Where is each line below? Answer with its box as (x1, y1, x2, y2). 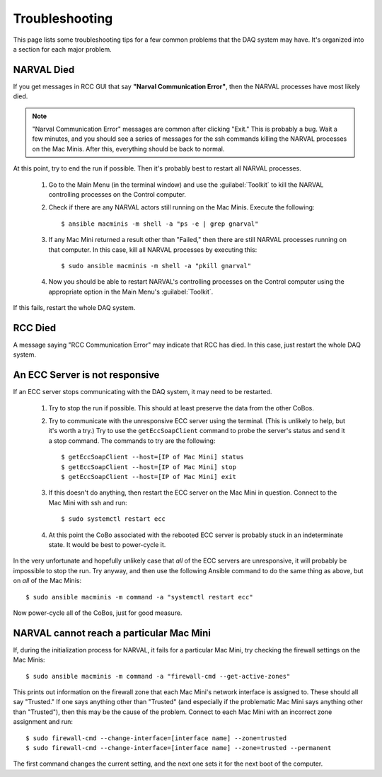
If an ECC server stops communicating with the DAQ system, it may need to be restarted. (13, 388, 272, 396)
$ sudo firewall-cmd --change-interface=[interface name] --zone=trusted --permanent (25, 744, 332, 752)
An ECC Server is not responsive (13, 369, 160, 381)
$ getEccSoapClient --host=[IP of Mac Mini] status (61, 453, 244, 461)
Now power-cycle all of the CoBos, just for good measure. (13, 609, 183, 617)
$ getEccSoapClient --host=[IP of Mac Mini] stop (61, 463, 237, 471)
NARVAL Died (13, 64, 75, 76)
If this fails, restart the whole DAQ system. (13, 304, 136, 312)
